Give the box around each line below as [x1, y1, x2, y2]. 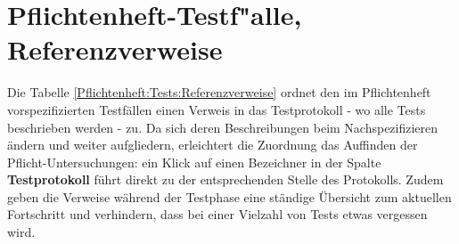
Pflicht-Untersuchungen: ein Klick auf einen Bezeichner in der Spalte [7, 152, 381, 171]
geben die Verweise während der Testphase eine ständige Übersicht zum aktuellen [7, 187, 452, 206]
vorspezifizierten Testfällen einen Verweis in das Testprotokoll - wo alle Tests [7, 100, 426, 118]
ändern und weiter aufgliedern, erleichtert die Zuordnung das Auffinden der [7, 135, 418, 154]
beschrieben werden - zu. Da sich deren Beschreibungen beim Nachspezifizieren [7, 118, 439, 136]
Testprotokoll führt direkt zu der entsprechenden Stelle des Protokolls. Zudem [7, 170, 444, 189]
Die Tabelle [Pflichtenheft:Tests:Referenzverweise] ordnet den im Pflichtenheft [7, 83, 431, 102]
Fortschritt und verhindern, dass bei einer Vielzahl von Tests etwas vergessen [7, 205, 428, 224]
